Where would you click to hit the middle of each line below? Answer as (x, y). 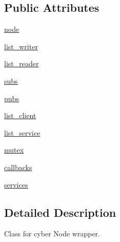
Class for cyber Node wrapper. (52, 234)
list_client (20, 115)
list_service (22, 132)
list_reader (22, 63)
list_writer (21, 46)
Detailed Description (60, 212)
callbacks (18, 167)
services (16, 184)
